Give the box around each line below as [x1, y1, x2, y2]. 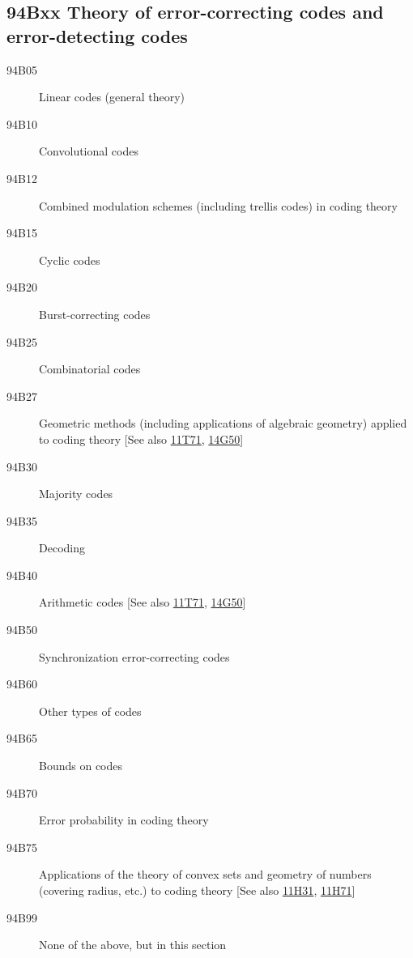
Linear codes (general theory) [39, 88, 185, 105]
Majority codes [39, 485, 113, 502]
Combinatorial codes [39, 360, 141, 377]
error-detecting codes [6, 23, 188, 48]
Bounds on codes [39, 757, 123, 774]
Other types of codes [39, 702, 142, 719]
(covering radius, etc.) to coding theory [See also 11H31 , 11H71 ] [39, 882, 356, 898]
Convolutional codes [39, 143, 138, 160]
